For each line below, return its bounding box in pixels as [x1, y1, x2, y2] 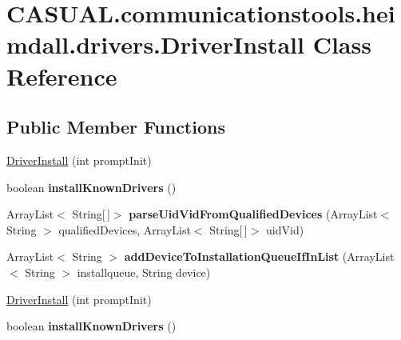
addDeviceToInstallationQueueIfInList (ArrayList [124, 248, 395, 265]
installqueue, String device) [77, 263, 211, 280]
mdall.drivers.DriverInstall [6, 28, 304, 61]
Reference [6, 59, 117, 92]
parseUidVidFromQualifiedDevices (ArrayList [129, 206, 378, 222]
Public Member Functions [6, 114, 225, 139]
